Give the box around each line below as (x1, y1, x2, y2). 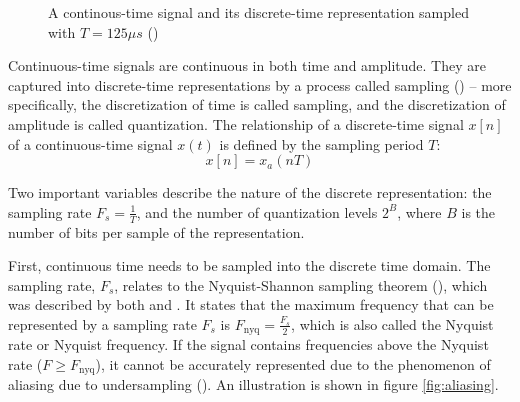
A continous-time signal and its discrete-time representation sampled (48, 2, 469, 22)
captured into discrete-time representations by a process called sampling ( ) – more (8, 74, 512, 95)
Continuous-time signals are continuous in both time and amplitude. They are (8, 55, 486, 76)
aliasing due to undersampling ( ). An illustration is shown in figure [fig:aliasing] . (8, 374, 499, 395)
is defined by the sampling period (219, 133, 424, 154)
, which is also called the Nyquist (291, 313, 494, 334)
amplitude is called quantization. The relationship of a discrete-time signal (8, 113, 464, 134)
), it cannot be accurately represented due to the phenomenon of (95, 354, 491, 374)
